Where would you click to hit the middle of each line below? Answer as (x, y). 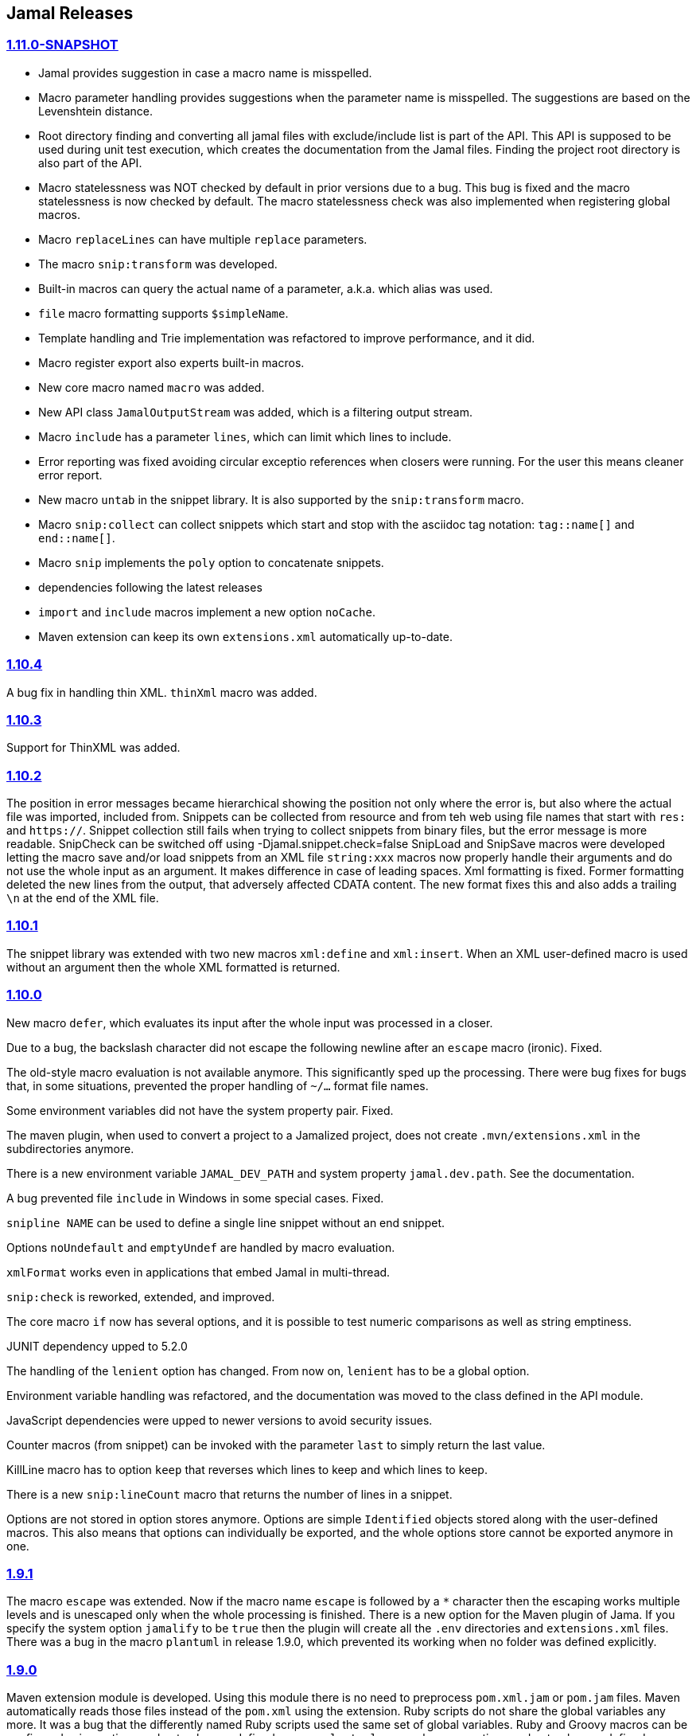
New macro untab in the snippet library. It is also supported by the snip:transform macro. (281, 499)
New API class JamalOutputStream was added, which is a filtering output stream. (256, 412)
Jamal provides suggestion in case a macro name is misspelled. (205, 72)
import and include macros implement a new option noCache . (207, 612)
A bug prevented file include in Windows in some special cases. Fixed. (195, 1198)
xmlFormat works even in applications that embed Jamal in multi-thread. (198, 1272)
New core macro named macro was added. (152, 387)
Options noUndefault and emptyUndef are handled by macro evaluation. (201, 1247)
